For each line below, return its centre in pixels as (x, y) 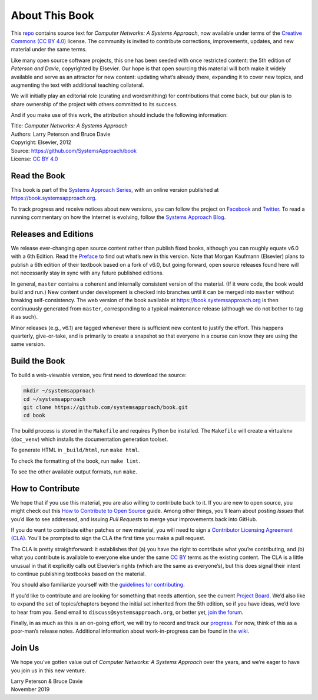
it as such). (24, 317)
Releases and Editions (52, 234)
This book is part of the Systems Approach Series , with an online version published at (115, 189)
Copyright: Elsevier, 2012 (41, 142)
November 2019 (30, 689)
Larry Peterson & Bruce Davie (47, 681)
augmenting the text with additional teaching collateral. (77, 85)
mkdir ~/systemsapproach (59, 391)
